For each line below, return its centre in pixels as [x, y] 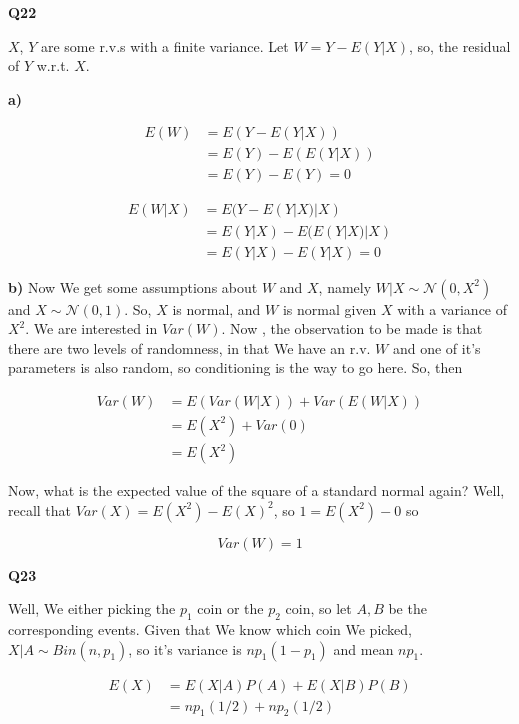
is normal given [329, 308]
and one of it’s [436, 347]
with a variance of [452, 308]
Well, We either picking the [92, 608]
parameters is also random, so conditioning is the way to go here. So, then [235, 367]
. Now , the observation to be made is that [352, 328]
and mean [363, 648]
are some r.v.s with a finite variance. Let [164, 45]
